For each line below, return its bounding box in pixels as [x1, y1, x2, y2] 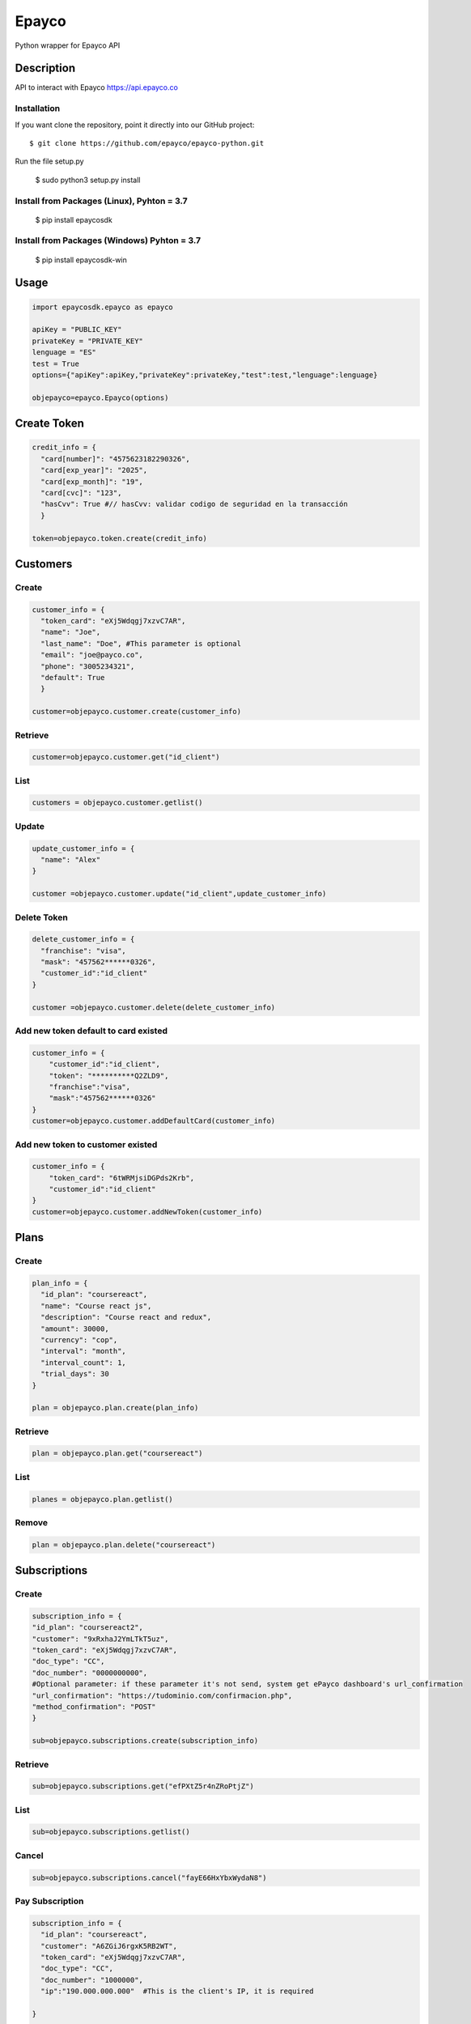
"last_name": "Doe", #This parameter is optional [40, 639, 242, 648]
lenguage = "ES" [32, 348, 97, 357]
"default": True [40, 673, 105, 682]
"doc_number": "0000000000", [32, 1668, 148, 1677]
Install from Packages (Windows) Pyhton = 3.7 [15, 235, 202, 246]
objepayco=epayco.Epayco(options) [32, 393, 169, 402]
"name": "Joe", [40, 627, 101, 637]
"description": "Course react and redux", [40, 1312, 212, 1322]
